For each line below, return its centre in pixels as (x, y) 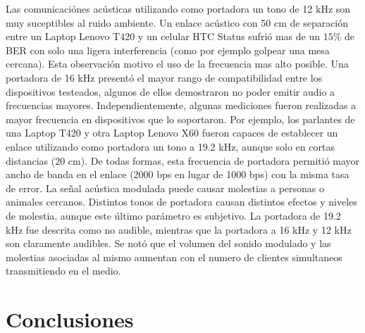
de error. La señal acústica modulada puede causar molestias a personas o (165, 188)
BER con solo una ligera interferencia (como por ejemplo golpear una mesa (168, 50)
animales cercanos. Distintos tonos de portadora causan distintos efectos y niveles (181, 202)
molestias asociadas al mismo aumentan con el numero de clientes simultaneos (174, 257)
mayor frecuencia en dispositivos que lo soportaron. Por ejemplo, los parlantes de (180, 119)
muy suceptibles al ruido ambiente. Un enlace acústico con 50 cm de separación (177, 22)
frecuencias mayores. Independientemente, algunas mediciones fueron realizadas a (181, 105)
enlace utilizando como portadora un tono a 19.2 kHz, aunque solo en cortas (170, 146)
